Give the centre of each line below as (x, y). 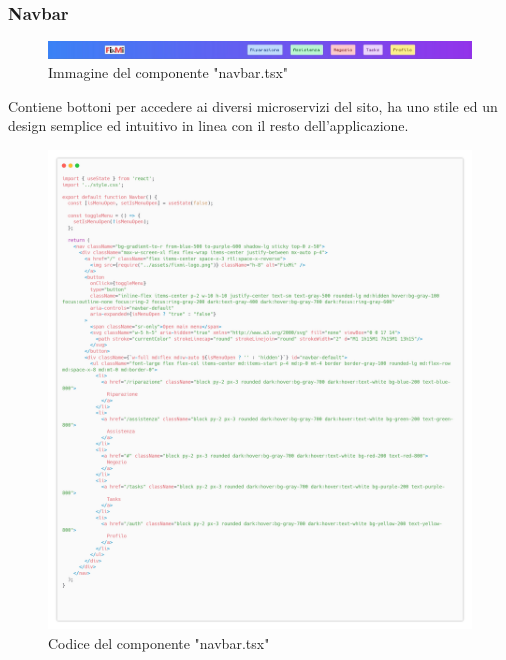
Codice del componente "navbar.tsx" (159, 642)
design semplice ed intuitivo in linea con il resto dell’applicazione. (208, 125)
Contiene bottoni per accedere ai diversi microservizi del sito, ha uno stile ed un (253, 105)
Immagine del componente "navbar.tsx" (168, 72)
